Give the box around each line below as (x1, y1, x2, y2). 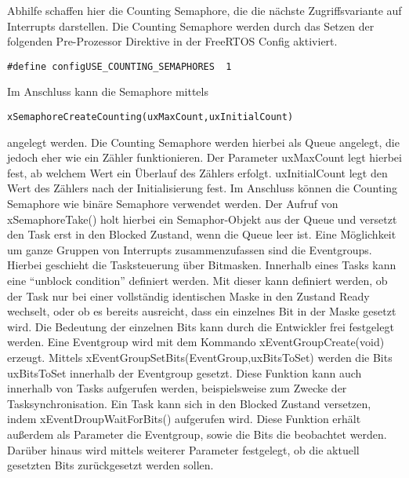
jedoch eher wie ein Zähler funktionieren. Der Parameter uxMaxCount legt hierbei (7, 149, 402, 166)
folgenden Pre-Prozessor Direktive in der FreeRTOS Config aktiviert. (7, 33, 338, 49)
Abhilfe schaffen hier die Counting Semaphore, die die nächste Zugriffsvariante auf (7, 2, 402, 18)
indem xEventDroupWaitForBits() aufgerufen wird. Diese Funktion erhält (7, 410, 361, 427)
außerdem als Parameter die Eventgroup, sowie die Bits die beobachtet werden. (7, 425, 387, 442)
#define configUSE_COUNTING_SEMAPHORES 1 (7, 60, 232, 72)
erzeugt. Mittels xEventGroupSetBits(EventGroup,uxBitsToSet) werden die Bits (7, 349, 393, 365)
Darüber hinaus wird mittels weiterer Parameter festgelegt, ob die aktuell (7, 441, 360, 458)
